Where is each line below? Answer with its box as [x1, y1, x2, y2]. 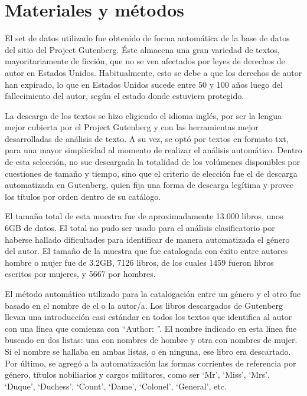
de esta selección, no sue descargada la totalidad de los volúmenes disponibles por [5, 156, 300, 168]
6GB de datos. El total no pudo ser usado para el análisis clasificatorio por [5, 222, 275, 234]
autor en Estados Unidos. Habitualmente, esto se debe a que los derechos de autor [5, 66, 302, 78]
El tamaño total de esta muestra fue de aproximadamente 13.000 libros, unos [5, 210, 283, 222]
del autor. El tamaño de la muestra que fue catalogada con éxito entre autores [5, 245, 288, 257]
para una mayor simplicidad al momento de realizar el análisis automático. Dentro [5, 144, 302, 156]
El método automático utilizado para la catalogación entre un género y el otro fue [5, 288, 301, 299]
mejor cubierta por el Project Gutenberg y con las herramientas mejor [5, 121, 259, 133]
